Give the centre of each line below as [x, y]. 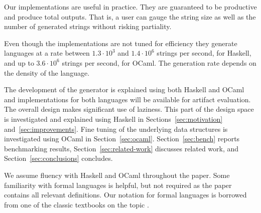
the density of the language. [47, 72]
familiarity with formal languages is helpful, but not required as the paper [118, 185]
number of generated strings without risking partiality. [88, 26]
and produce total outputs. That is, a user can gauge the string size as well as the [130, 16]
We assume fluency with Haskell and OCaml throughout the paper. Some [117, 175]
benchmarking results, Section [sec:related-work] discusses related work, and [121, 148]
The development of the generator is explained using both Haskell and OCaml [124, 89]
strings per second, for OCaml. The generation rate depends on [159, 62]
